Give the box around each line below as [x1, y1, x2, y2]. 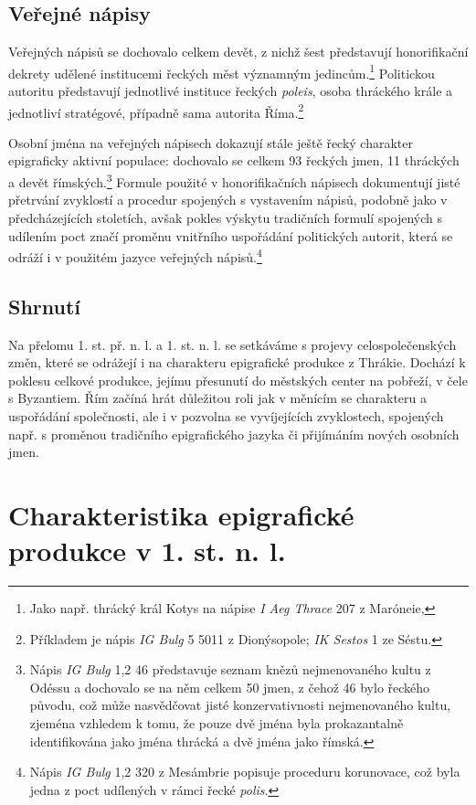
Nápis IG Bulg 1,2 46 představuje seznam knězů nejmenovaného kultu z [29, 660, 431, 679]
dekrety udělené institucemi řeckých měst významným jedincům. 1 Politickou [8, 60, 435, 82]
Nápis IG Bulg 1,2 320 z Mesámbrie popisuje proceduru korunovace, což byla [29, 762, 460, 781]
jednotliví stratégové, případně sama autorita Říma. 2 [8, 100, 304, 122]
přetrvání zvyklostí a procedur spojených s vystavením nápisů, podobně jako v [8, 190, 448, 209]
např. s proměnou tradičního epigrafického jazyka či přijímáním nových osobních [8, 424, 460, 443]
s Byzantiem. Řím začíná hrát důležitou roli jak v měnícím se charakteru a [8, 388, 427, 408]
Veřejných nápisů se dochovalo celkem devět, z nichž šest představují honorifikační [8, 42, 469, 61]
